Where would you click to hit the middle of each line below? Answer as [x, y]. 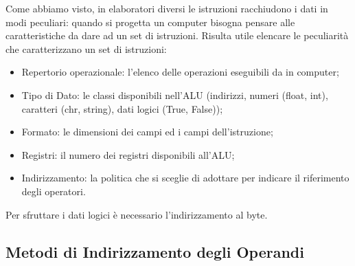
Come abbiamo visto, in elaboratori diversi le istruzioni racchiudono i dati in [167, 8]
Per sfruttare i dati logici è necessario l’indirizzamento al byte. [137, 214]
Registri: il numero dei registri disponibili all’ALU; [128, 154]
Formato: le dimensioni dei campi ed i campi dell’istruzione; [147, 132]
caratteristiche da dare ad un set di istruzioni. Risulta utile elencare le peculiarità [177, 35]
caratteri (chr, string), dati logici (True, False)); [122, 108]
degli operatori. [54, 191]
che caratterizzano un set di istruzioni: [86, 48]
